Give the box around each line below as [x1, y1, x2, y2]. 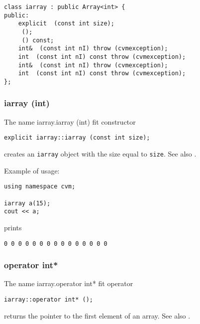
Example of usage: [4, 165, 60, 175]
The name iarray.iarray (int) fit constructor [4, 116, 136, 127]
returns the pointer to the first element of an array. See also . [4, 310, 191, 321]
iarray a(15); [4, 199, 51, 207]
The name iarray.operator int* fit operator [4, 278, 133, 289]
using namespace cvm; [4, 183, 76, 190]
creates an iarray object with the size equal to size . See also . [4, 149, 197, 159]
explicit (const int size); [18, 20, 114, 27]
